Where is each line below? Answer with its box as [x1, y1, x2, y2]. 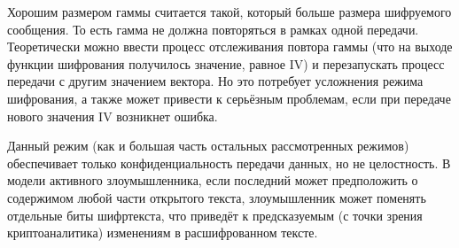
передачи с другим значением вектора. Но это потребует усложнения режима [7, 72, 424, 90]
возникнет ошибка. [116, 106, 218, 125]
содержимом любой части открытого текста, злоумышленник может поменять [7, 188, 426, 206]
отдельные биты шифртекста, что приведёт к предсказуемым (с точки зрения [7, 205, 423, 224]
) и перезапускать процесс [303, 54, 445, 73]
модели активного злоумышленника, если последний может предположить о [7, 171, 418, 190]
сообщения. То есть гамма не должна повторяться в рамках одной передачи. [7, 19, 419, 38]
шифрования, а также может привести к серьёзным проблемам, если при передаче [7, 89, 451, 107]
